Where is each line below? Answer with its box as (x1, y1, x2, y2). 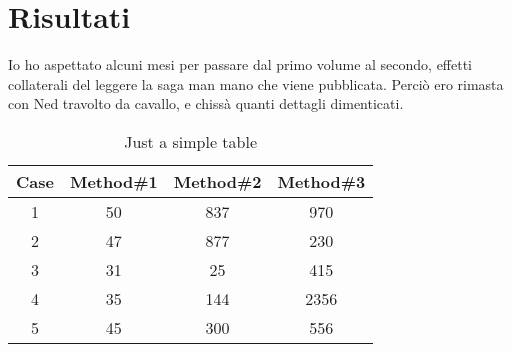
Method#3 (277, 169, 366, 193)
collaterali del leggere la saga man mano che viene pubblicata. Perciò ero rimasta (8, 73, 504, 94)
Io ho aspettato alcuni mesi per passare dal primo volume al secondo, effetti (8, 54, 473, 75)
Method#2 (173, 169, 262, 193)
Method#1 (69, 169, 158, 193)
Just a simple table (124, 129, 258, 153)
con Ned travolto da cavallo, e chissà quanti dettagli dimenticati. (8, 93, 404, 114)
